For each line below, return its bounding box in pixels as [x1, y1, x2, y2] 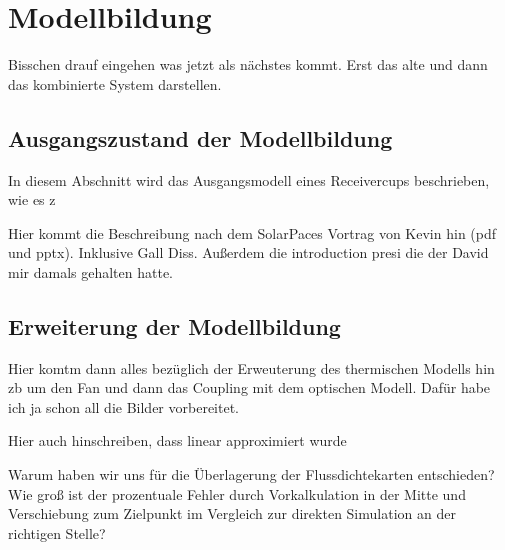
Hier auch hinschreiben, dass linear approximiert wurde [8, 430, 347, 451]
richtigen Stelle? [8, 522, 106, 543]
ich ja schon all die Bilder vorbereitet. [8, 396, 239, 417]
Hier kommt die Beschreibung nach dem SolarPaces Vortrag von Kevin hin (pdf [8, 222, 497, 243]
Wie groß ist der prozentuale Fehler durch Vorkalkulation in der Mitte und [8, 483, 466, 504]
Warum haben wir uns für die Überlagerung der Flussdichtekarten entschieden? [8, 464, 495, 485]
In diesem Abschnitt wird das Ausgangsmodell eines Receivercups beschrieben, [8, 169, 490, 190]
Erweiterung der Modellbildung [8, 310, 341, 341]
